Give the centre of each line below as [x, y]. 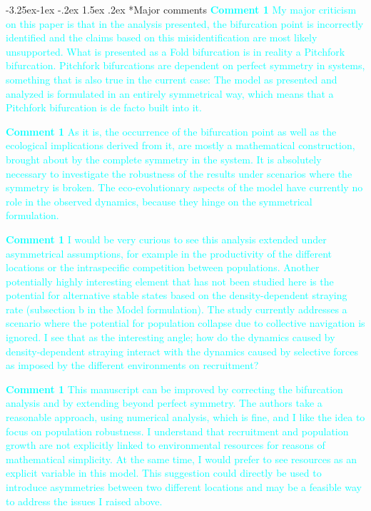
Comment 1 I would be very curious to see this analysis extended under [166, 239]
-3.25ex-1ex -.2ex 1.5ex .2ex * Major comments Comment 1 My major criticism [181, 9]
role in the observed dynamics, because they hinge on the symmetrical [159, 201]
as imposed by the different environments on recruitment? [132, 365]
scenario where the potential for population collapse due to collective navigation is [185, 323]
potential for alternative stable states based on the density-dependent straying [177, 295]
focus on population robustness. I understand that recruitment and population [177, 431]
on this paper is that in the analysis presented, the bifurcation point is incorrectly [185, 23]
